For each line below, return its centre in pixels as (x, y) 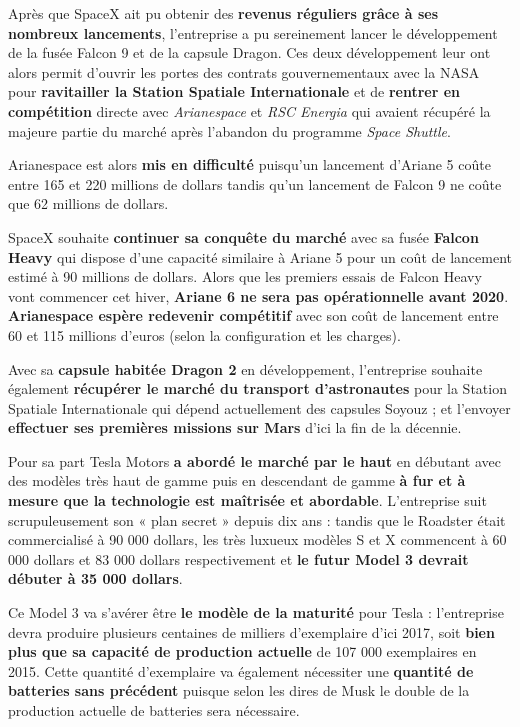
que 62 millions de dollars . (88, 203)
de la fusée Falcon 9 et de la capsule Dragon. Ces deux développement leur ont (249, 52)
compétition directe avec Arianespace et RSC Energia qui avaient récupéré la (249, 110)
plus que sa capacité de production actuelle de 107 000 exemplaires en (242, 651)
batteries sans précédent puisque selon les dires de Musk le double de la (239, 690)
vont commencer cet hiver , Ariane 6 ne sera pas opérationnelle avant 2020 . (258, 295)
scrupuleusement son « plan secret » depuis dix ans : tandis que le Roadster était (257, 519)
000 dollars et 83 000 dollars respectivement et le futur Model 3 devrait (238, 558)
